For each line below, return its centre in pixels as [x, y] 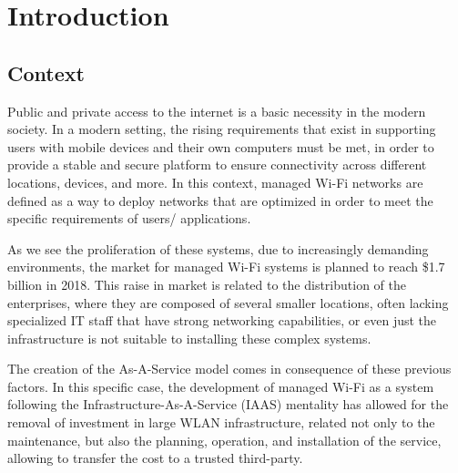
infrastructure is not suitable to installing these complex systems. [189, 338]
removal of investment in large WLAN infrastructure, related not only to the [221, 422]
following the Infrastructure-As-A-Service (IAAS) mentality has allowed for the [228, 404]
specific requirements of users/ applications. [129, 218]
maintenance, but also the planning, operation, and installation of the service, [224, 440]
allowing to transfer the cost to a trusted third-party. [155, 458]
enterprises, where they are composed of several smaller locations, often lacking [228, 302]
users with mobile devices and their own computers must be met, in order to [221, 146]
